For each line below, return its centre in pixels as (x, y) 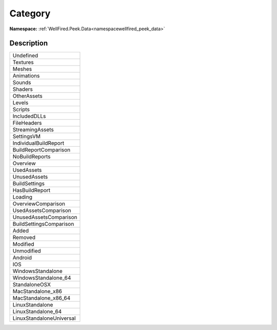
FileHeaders (27, 123)
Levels (21, 103)
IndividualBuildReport (38, 143)
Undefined (25, 55)
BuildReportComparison (42, 150)
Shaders (23, 89)
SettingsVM (27, 137)
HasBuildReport (32, 190)
